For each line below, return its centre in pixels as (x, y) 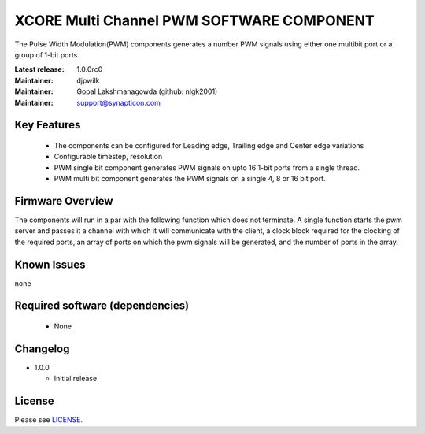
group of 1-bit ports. (47, 54)
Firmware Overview (64, 201)
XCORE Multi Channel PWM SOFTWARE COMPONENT (195, 20)
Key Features (48, 125)
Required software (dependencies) (102, 306)
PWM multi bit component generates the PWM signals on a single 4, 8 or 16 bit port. (190, 179)
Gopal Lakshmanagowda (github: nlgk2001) (147, 91)
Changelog (42, 349)
